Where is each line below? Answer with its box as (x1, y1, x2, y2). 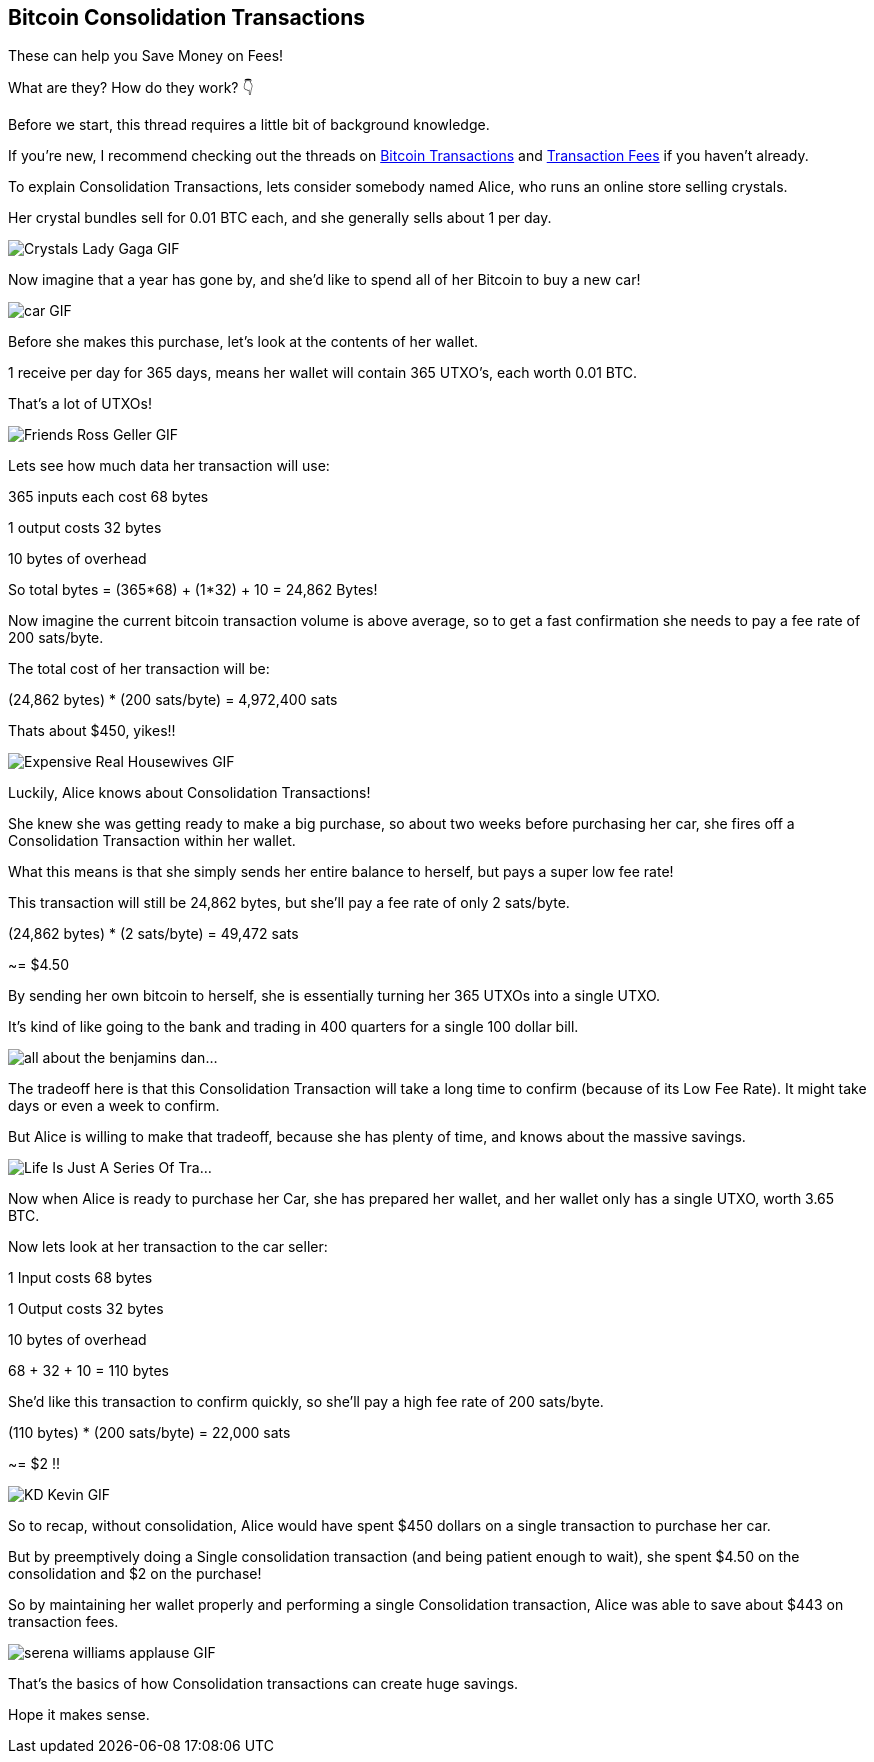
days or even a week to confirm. (8, 1097, 220, 1115)
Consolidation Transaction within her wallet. (8, 832, 296, 850)
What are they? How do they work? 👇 (8, 79, 254, 97)
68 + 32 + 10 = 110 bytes (8, 1362, 169, 1380)
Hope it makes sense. (8, 1706, 150, 1724)
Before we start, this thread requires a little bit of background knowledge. (8, 116, 490, 134)
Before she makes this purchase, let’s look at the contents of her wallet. (8, 333, 479, 351)
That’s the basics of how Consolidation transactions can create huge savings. (8, 1675, 519, 1693)
